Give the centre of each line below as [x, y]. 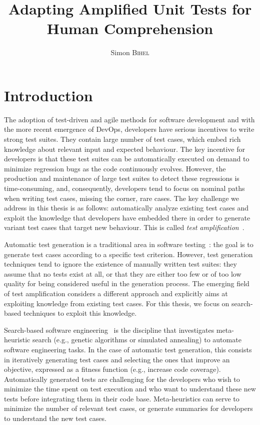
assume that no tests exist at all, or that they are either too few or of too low [123, 273]
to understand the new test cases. [55, 418]
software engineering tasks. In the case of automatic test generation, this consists [128, 349]
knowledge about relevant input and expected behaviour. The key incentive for [124, 149]
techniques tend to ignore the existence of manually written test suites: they [120, 264]
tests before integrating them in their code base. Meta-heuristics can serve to [122, 398]
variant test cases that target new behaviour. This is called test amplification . [124, 227]
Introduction [48, 95]
